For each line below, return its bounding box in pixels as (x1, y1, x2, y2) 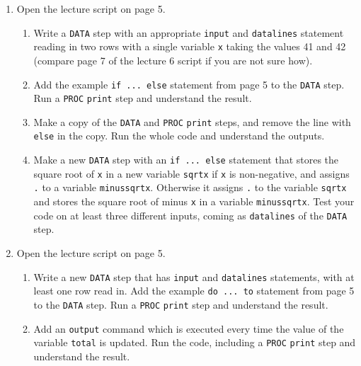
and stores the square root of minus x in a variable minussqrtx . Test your (33, 194, 355, 209)
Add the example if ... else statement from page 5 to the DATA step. (33, 76, 345, 91)
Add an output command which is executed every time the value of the (33, 321, 344, 336)
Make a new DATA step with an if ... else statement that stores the (33, 152, 339, 167)
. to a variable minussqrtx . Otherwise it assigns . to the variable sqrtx (33, 180, 347, 195)
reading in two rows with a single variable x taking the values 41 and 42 (33, 39, 346, 54)
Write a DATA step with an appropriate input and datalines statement (33, 25, 344, 40)
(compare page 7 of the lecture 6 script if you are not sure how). (33, 52, 313, 67)
